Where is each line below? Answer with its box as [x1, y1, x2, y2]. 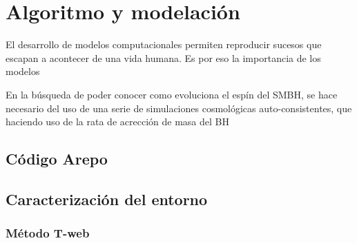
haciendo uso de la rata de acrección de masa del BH [6, 114, 229, 129]
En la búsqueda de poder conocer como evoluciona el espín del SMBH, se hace [6, 87, 338, 101]
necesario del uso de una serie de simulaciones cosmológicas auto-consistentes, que [6, 101, 352, 115]
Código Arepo [6, 148, 108, 169]
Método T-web [6, 224, 90, 242]
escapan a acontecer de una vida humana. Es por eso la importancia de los [6, 50, 321, 65]
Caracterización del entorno [6, 188, 208, 209]
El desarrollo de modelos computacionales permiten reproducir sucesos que [6, 37, 322, 52]
